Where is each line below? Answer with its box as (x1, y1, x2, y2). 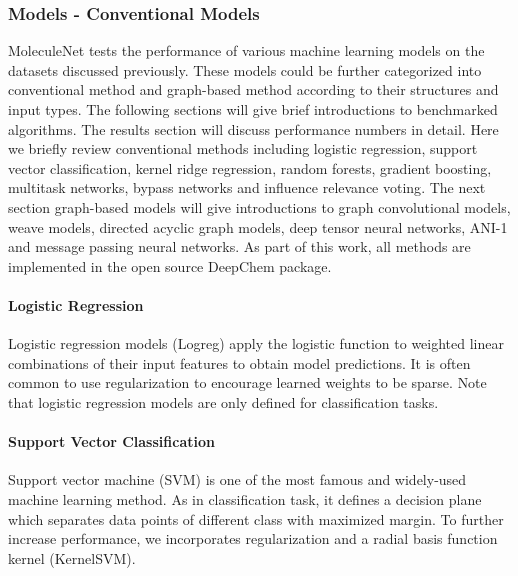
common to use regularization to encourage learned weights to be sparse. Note (8, 372, 487, 393)
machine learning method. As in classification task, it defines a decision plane (8, 488, 482, 509)
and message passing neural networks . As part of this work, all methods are (8, 236, 471, 257)
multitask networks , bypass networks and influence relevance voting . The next (8, 177, 486, 198)
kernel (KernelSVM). (8, 547, 136, 568)
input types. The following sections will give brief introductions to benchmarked (8, 99, 498, 119)
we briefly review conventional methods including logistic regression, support (8, 138, 478, 159)
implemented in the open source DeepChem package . (8, 255, 332, 276)
